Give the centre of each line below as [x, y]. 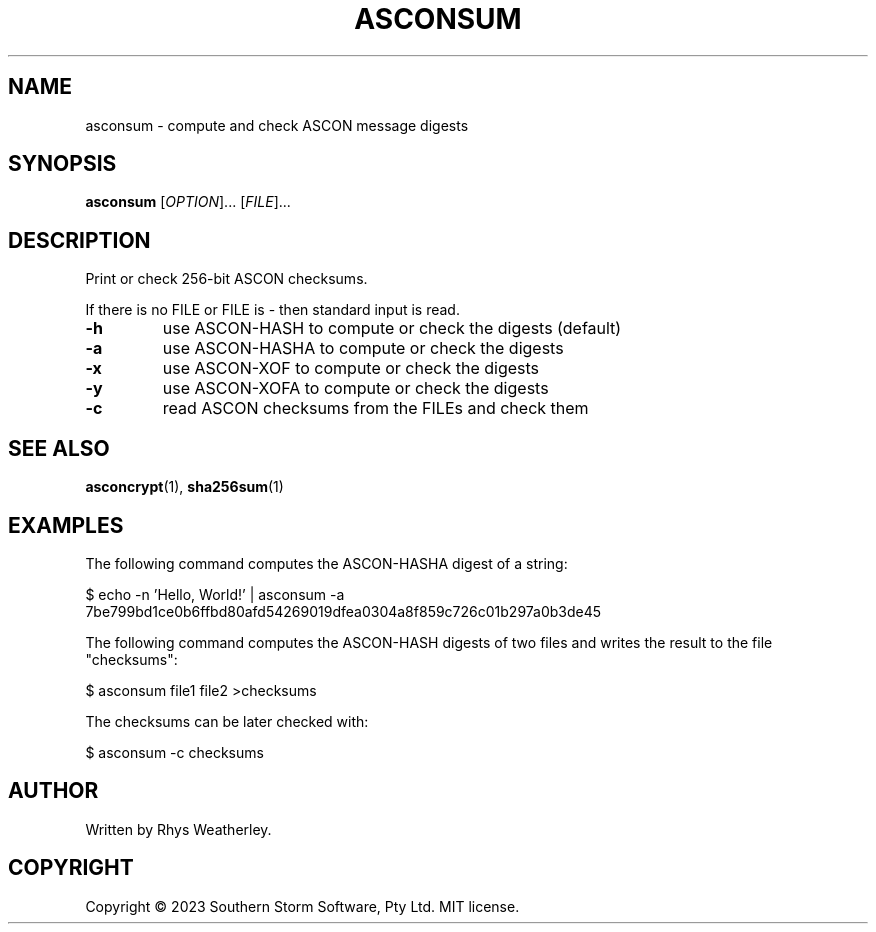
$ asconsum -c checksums [174, 752]
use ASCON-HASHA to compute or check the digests [363, 348]
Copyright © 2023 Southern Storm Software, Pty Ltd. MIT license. [302, 906]
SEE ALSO [59, 448]
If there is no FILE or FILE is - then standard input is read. [272, 310]
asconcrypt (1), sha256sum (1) [184, 487]
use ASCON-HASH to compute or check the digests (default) [392, 328]
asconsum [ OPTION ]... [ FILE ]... [188, 202]
